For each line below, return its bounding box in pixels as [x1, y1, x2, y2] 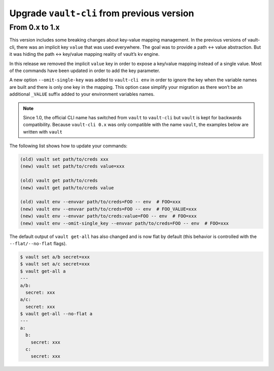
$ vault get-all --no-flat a [20, 311, 93, 317]
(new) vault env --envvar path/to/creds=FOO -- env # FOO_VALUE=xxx [20, 206, 197, 212]
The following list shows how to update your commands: [9, 143, 128, 149]
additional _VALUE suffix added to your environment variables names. [9, 91, 155, 97]
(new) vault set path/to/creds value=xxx [20, 163, 125, 170]
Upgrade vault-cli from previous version [9, 8, 194, 19]
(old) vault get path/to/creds [20, 178, 98, 184]
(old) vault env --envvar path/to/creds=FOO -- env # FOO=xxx [20, 199, 181, 205]
